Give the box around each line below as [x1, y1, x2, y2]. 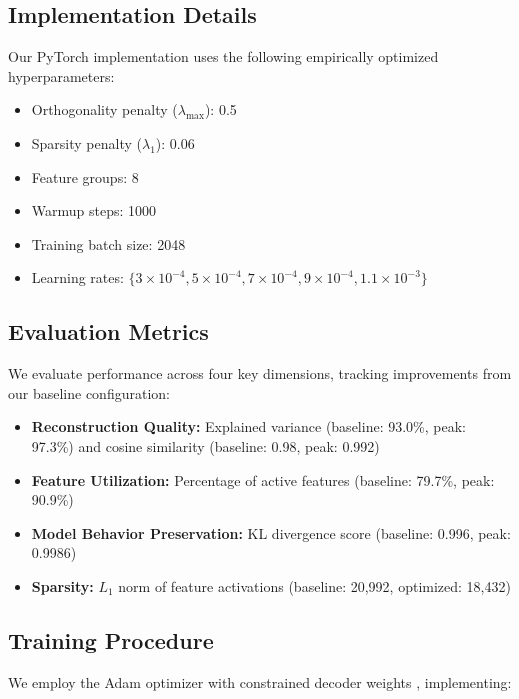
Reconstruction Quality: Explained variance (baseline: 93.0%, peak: [31, 416, 466, 437]
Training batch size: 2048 [31, 233, 186, 254]
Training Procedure [8, 624, 214, 655]
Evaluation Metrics [8, 316, 209, 347]
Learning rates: [31, 267, 124, 288]
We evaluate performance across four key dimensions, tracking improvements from [8, 363, 512, 384]
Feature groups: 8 [31, 166, 139, 187]
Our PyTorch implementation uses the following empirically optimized [8, 46, 439, 67]
